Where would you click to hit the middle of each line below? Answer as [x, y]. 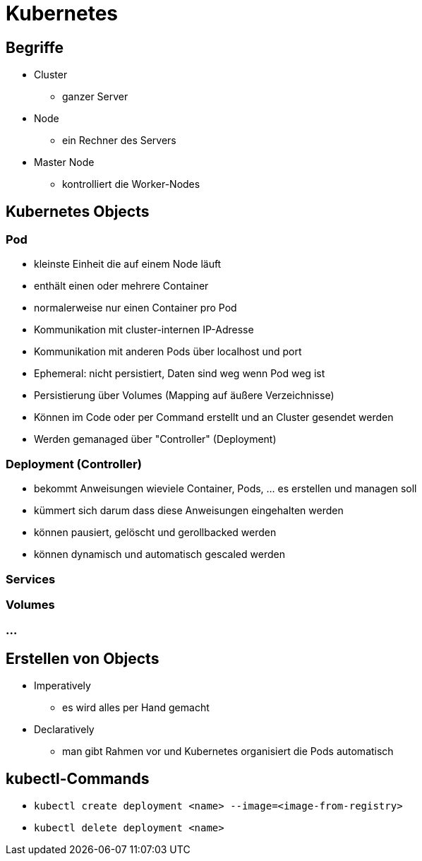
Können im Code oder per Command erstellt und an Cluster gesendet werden [214, 417]
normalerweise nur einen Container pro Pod [135, 308]
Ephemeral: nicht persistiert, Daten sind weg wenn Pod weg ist [180, 374]
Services [31, 579]
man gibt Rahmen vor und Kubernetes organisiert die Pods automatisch [228, 752]
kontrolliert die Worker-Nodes [131, 184]
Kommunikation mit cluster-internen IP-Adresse [144, 330]
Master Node [64, 162]
